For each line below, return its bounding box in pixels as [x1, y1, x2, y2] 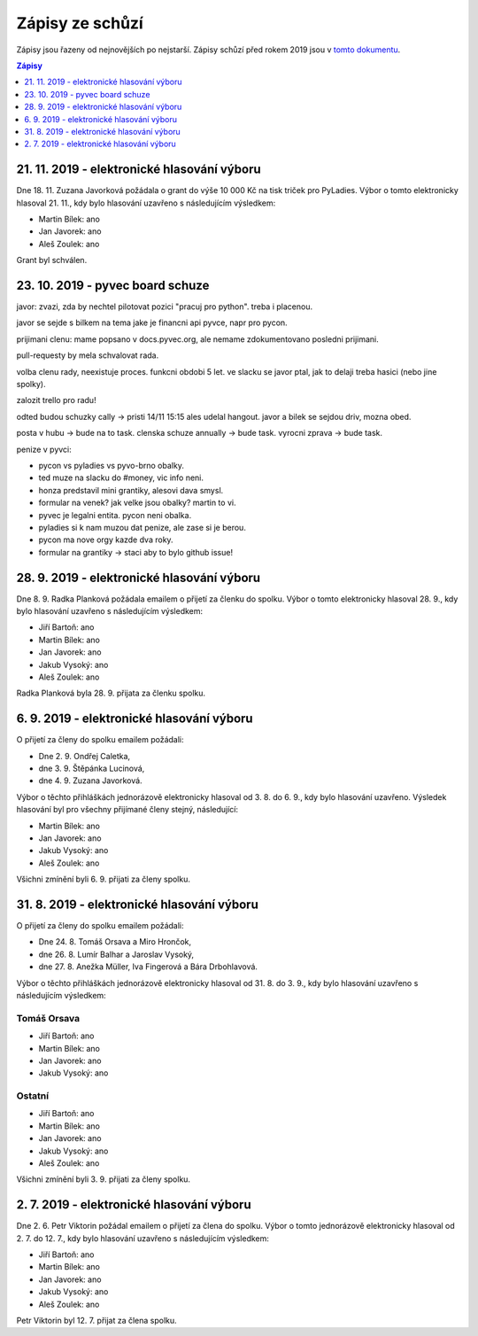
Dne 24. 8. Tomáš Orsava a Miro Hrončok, [38, 936, 192, 947]
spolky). [16, 379, 46, 389]
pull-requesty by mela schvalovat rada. [16, 350, 159, 361]
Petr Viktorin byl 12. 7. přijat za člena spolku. [16, 1316, 177, 1326]
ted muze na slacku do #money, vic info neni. [38, 472, 204, 483]
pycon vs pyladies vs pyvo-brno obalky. [38, 460, 185, 470]
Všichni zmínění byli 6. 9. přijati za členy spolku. [16, 874, 190, 885]
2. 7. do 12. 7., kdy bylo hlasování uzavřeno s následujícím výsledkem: [16, 1232, 270, 1244]
